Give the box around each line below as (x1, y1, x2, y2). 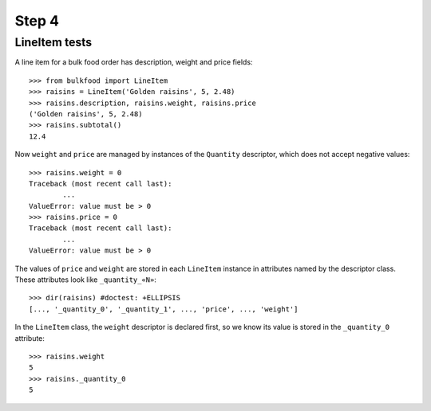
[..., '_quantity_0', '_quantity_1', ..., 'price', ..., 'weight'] (29, 304, 299, 314)
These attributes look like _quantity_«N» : (14, 275, 157, 284)
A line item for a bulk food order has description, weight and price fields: (14, 57, 253, 67)
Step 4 (14, 12, 60, 29)
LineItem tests (14, 35, 93, 49)
